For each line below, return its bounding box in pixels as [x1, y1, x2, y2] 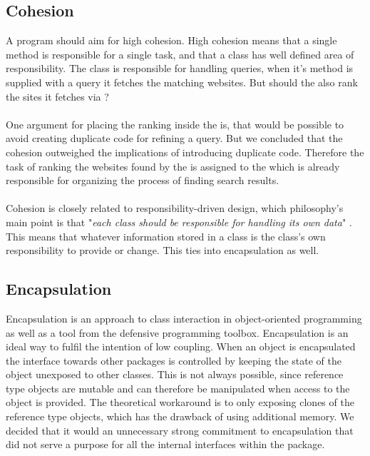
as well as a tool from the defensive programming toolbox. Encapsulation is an [6, 325, 349, 340]
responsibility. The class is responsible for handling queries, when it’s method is [6, 61, 354, 76]
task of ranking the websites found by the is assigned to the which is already [6, 158, 340, 173]
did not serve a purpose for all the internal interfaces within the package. [6, 437, 325, 452]
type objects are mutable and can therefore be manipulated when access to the [6, 380, 350, 395]
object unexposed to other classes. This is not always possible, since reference [6, 367, 344, 382]
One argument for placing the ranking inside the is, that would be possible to [6, 116, 344, 131]
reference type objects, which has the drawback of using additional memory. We [6, 409, 354, 424]
